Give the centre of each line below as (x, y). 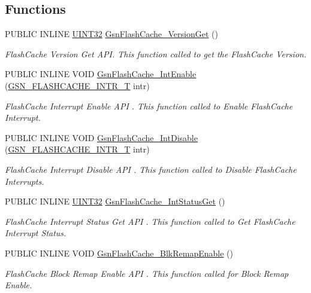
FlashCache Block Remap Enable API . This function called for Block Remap (147, 273)
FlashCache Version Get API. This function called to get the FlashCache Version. (156, 54)
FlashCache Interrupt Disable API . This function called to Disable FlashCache (151, 169)
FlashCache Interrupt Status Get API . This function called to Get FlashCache (150, 221)
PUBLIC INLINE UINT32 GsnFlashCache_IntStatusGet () (115, 201)
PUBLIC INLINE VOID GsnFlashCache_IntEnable (101, 74)
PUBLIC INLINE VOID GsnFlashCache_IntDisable (101, 137)
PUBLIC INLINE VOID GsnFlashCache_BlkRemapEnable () (119, 253)
